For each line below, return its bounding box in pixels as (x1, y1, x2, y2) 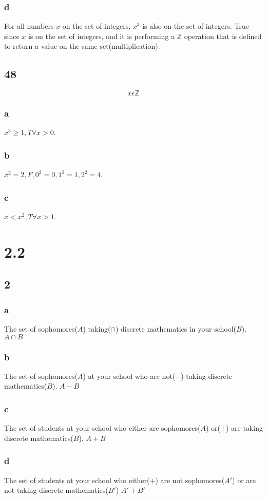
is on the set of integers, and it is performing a (28, 30, 175, 41)
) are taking (225, 423, 263, 433)
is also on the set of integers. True (142, 21, 249, 31)
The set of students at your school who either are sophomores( (4, 423, 201, 433)
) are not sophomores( (155, 474, 225, 485)
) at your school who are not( (83, 370, 176, 381)
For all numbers (4, 21, 54, 31)
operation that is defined (184, 30, 262, 41)
